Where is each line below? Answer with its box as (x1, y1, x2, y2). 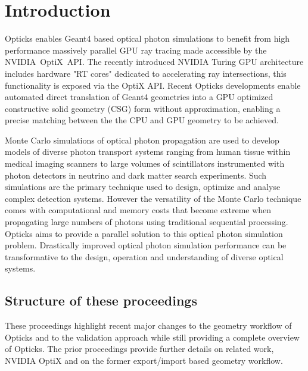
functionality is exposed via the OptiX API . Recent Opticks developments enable (5, 79, 301, 91)
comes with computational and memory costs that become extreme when (5, 204, 272, 216)
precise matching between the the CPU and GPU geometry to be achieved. (5, 114, 279, 126)
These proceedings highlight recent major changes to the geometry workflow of (5, 319, 292, 332)
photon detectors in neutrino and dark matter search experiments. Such (5, 169, 267, 181)
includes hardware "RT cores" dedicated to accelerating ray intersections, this (5, 67, 287, 79)
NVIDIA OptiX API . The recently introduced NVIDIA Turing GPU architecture (5, 55, 304, 68)
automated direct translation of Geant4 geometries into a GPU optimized (5, 91, 273, 103)
